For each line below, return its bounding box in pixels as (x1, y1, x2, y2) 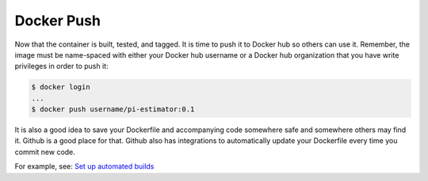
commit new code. (14, 147, 75, 156)
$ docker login (31, 83, 90, 92)
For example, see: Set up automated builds (14, 162, 155, 172)
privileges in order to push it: (14, 62, 109, 71)
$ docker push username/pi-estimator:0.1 (31, 105, 195, 114)
